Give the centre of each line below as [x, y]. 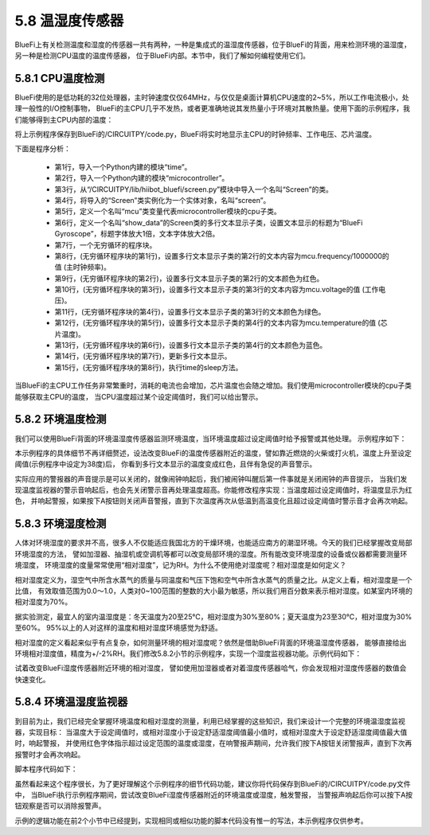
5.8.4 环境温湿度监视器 [71, 702]
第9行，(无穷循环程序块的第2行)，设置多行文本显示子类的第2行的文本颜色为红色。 [189, 278]
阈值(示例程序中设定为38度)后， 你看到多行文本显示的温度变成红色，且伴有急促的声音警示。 [166, 464]
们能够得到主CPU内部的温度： [64, 119]
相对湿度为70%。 [43, 602]
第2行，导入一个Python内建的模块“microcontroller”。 [142, 178]
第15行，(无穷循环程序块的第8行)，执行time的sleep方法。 [149, 367]
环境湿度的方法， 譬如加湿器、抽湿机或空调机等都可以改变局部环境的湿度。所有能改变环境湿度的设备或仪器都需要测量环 [211, 554]
